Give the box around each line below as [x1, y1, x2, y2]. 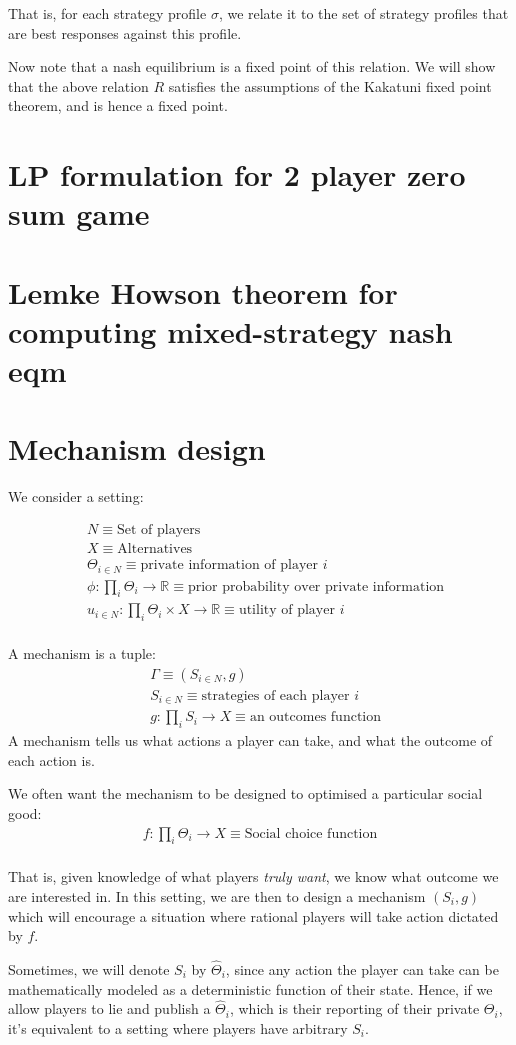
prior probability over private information [187, 579, 445, 594]
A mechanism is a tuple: [8, 643, 156, 664]
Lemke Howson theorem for [8, 271, 398, 312]
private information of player [140, 558, 319, 573]
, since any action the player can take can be [225, 959, 499, 979]
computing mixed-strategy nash [8, 310, 453, 351]
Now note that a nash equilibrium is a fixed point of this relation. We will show [8, 56, 496, 77]
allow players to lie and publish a [8, 998, 211, 1019]
